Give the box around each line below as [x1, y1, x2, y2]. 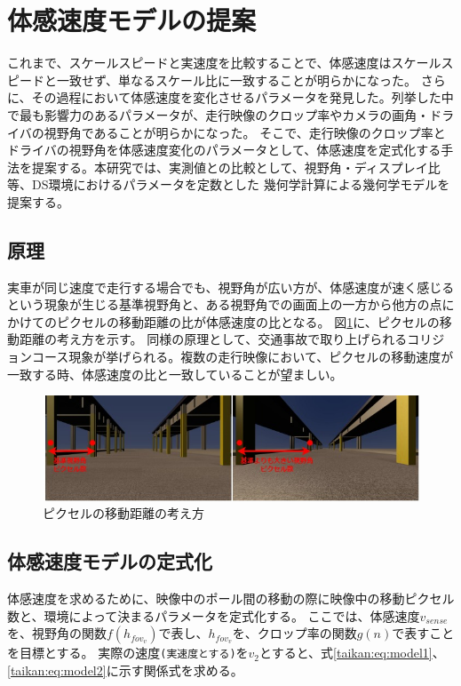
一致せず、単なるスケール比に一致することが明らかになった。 [56, 70, 417, 89]
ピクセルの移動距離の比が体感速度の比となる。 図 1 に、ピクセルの [56, 312, 440, 331]
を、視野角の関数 [7, 624, 107, 642]
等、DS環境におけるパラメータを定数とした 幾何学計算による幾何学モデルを [7, 175, 450, 194]
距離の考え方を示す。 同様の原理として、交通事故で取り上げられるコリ [19, 330, 433, 348]
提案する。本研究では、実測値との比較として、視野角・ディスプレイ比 [31, 157, 441, 176]
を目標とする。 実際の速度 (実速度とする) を [7, 643, 249, 662]
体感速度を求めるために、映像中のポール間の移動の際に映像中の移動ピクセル [7, 589, 455, 608]
